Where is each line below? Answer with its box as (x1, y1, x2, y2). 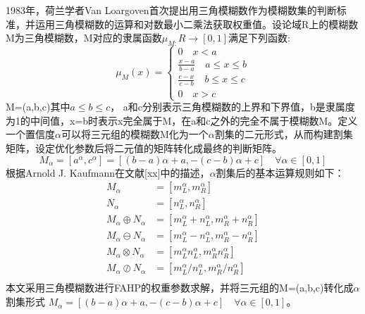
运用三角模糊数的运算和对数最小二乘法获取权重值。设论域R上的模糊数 (35, 16, 359, 31)
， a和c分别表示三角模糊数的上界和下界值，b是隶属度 (110, 99, 355, 114)
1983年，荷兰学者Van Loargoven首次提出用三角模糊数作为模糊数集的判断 (6, 3, 337, 17)
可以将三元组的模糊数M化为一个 (61, 127, 209, 142)
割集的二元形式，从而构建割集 (214, 127, 353, 142)
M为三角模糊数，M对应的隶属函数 (6, 30, 162, 45)
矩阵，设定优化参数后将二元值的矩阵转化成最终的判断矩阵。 (6, 141, 282, 156)
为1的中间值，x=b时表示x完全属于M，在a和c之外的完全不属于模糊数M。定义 (6, 113, 358, 127)
